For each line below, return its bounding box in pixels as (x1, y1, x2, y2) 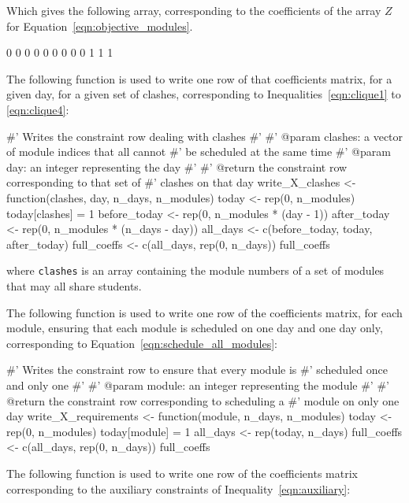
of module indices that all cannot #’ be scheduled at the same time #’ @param (6, 143, 391, 160)
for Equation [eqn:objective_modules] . (6, 17, 193, 34)
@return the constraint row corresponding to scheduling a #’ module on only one (6, 392, 400, 409)
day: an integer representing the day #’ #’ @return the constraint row (6, 158, 348, 175)
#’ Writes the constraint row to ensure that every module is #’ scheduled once (6, 361, 388, 378)
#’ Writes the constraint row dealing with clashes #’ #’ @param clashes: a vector (6, 128, 403, 144)
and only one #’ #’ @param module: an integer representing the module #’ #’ (6, 376, 389, 393)
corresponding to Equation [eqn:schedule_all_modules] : (6, 335, 277, 351)
